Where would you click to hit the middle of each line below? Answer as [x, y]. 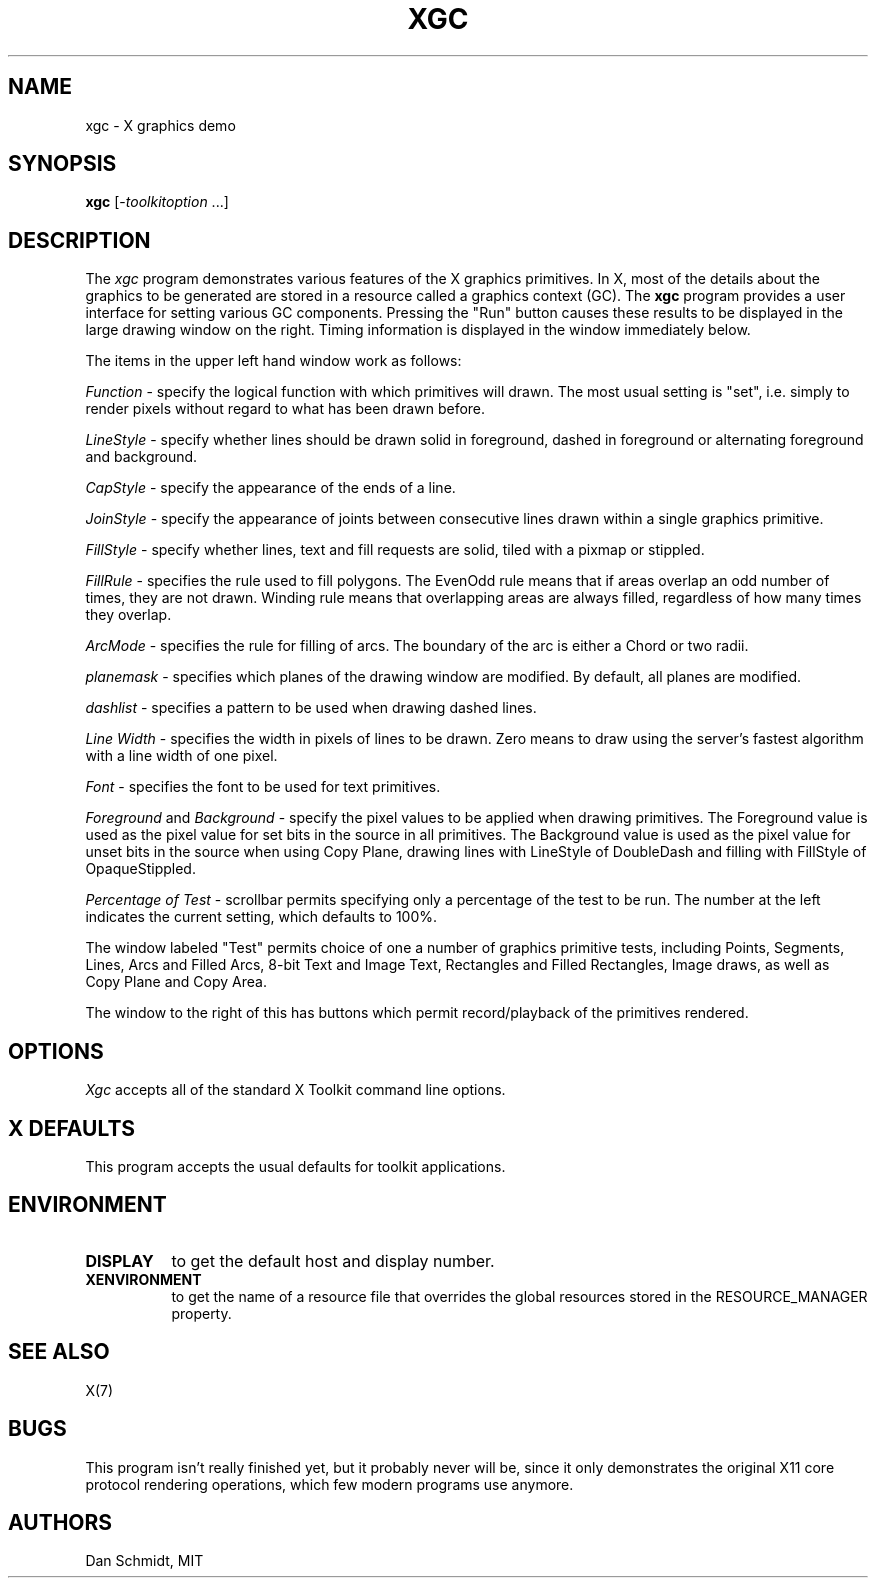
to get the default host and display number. [333, 1260]
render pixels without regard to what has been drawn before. [285, 409]
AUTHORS [60, 1522]
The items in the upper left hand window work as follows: [273, 361]
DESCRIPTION [79, 240]
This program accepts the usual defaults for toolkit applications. [295, 1166]
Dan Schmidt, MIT [144, 1561]
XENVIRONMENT [143, 1279]
